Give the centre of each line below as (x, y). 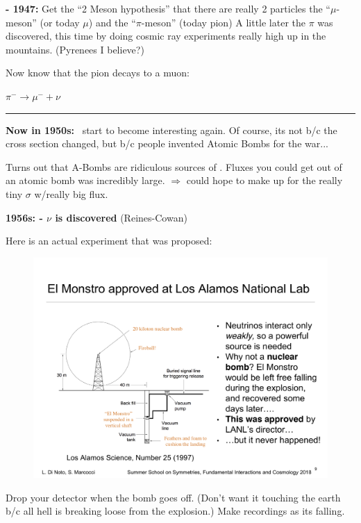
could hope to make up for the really (265, 180)
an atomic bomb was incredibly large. (85, 180)
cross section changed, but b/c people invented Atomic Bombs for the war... (167, 143)
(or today (60, 22)
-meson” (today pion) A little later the (223, 22)
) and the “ (112, 22)
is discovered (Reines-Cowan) (121, 217)
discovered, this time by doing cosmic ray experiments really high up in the (166, 36)
